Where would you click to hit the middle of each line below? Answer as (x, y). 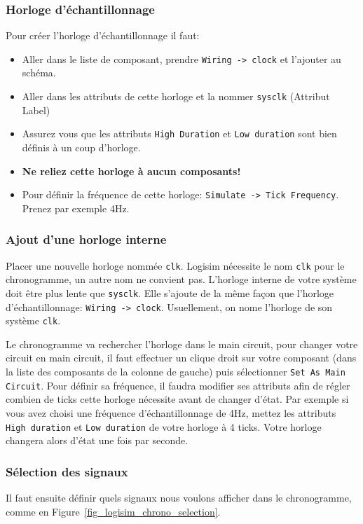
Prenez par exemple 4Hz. (76, 208)
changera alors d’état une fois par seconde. (97, 440)
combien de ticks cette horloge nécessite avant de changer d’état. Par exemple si (177, 399)
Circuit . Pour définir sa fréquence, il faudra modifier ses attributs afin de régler (178, 385)
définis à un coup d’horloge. (81, 147)
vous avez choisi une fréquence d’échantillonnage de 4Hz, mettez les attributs (171, 412)
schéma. (39, 73)
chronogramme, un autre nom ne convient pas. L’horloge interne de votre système (181, 279)
